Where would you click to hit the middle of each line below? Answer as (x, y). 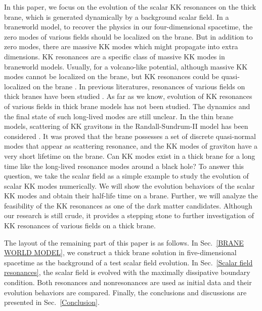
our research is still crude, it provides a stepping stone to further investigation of (129, 215)
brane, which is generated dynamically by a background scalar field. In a (117, 16)
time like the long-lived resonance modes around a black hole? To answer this (124, 166)
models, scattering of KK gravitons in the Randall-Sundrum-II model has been (126, 126)
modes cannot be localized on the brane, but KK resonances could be (112, 76)
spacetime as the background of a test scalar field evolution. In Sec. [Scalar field (128, 262)
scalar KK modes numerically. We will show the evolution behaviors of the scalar (129, 185)
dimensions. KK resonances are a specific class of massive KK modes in (115, 56)
